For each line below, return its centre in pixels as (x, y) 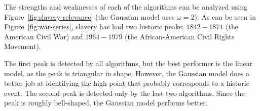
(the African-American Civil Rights (180, 36)
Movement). (23, 46)
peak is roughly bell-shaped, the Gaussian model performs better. (106, 103)
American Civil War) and (44, 36)
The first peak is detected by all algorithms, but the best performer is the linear (128, 63)
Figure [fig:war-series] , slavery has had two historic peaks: (94, 26)
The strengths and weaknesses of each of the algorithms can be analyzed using (126, 7)
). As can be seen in (225, 16)
